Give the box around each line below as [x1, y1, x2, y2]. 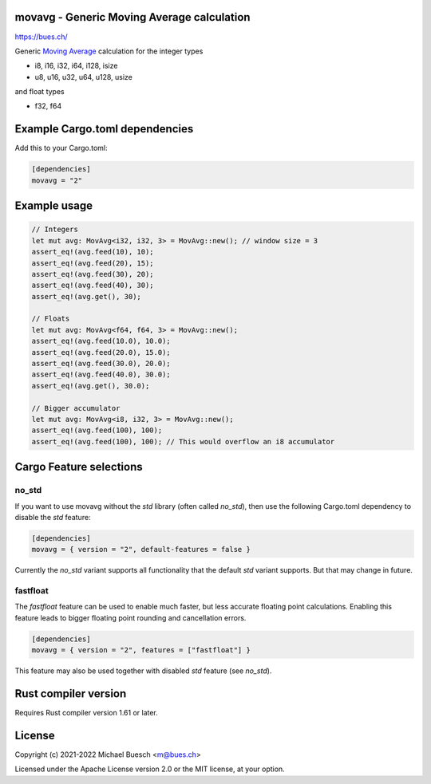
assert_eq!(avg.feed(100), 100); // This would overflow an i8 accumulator [31, 437, 335, 446]
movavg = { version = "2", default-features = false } [31, 545, 251, 554]
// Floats [31, 314, 70, 323]
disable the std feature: [14, 512, 91, 522]
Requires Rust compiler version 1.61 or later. [14, 708, 159, 718]
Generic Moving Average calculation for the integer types [14, 46, 204, 56]
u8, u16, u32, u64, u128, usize [34, 72, 133, 81]
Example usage [14, 199, 93, 213]
